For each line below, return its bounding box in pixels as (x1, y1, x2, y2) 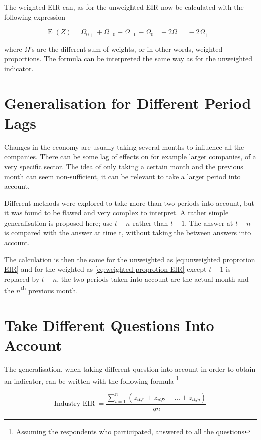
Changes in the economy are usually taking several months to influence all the (4, 141, 244, 152)
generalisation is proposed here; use (4, 217, 113, 228)
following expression (4, 11, 65, 22)
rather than (133, 217, 168, 228)
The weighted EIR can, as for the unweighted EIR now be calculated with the (4, 2, 244, 12)
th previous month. (20, 284, 78, 296)
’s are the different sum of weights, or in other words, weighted (30, 43, 223, 54)
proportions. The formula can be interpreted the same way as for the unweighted (4, 53, 253, 64)
